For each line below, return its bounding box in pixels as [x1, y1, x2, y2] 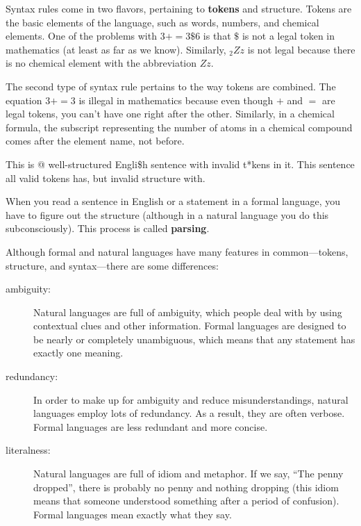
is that [203, 28, 231, 43]
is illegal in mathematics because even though [78, 92, 274, 107]
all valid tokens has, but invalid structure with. [6, 170, 205, 185]
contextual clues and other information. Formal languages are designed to [33, 318, 346, 333]
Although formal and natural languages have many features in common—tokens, [6, 244, 349, 258]
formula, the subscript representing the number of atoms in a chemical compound [6, 120, 353, 134]
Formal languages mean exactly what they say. [33, 507, 232, 521]
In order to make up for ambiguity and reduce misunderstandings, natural [33, 392, 349, 406]
